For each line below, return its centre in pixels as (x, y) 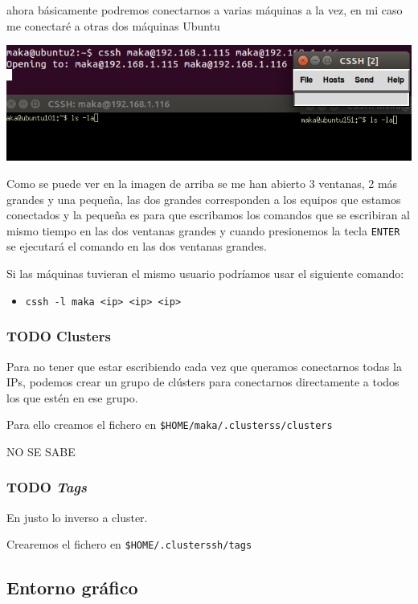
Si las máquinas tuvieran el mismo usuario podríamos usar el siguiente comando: (205, 273)
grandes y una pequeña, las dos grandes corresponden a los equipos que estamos (204, 199)
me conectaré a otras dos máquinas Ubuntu (113, 25)
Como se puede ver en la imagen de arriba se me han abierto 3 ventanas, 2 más (202, 183)
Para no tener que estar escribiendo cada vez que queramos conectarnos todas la (204, 366)
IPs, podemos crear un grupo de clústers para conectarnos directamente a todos (203, 382)
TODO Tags (47, 487)
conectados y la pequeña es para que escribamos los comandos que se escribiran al (208, 215)
